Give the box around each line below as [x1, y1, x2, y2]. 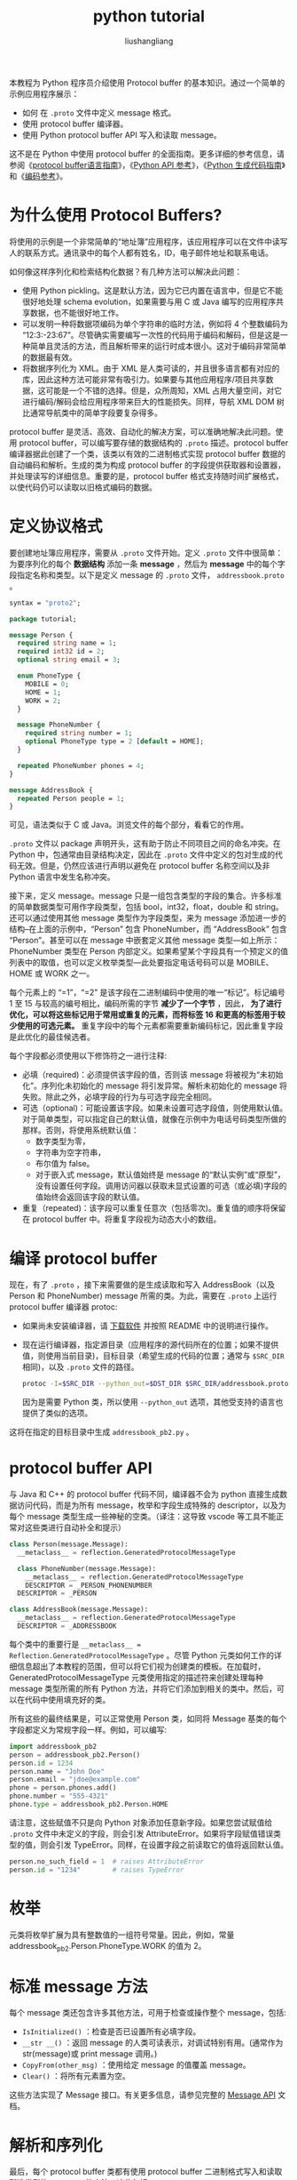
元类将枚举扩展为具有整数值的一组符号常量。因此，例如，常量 [9, 1929, 235, 1940]
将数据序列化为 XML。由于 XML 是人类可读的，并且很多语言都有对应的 [21, 363, 280, 373]
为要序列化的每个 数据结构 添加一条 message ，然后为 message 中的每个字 [9, 558, 285, 569]
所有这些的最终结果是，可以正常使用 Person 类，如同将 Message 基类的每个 [9, 1713, 287, 1724]
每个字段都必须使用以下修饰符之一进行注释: [9, 1051, 168, 1062]
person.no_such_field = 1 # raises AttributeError [9, 1856, 204, 1866]
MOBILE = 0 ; [25, 679, 69, 688]
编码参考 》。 [25, 171, 68, 181]
